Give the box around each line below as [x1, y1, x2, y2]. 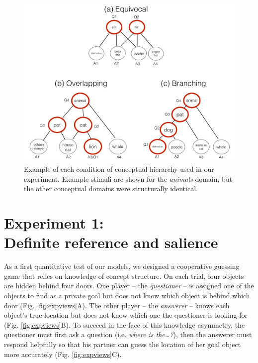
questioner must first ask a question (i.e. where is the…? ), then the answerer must [4, 329, 252, 340]
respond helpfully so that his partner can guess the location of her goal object [4, 339, 241, 350]
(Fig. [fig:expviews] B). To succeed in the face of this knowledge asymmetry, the [4, 319, 245, 330]
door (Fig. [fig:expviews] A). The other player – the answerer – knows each [4, 300, 230, 310]
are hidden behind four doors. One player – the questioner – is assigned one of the [4, 280, 254, 291]
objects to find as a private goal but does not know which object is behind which [4, 290, 250, 301]
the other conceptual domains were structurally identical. [24, 183, 198, 194]
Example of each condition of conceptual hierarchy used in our [24, 164, 214, 174]
